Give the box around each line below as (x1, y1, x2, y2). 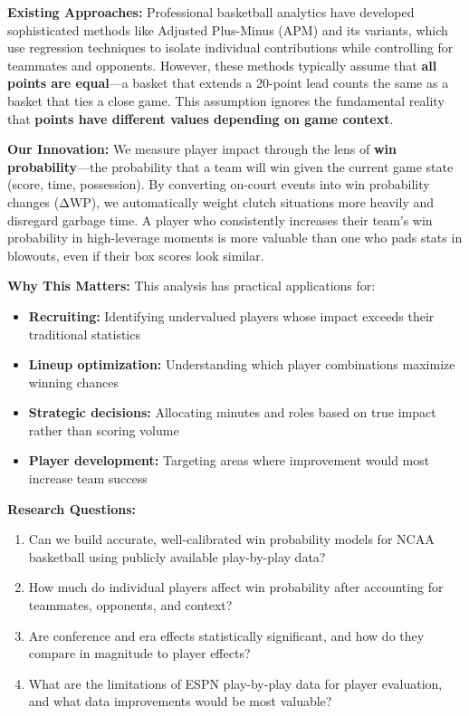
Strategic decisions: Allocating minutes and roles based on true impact (28, 403, 436, 422)
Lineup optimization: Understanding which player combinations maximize (28, 355, 455, 374)
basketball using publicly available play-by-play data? (28, 547, 326, 566)
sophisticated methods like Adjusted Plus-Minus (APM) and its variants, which (7, 20, 448, 39)
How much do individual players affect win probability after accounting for (28, 578, 444, 597)
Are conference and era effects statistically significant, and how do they (28, 625, 425, 644)
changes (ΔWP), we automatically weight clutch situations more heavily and (7, 192, 435, 211)
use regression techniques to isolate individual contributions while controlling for (7, 38, 454, 57)
